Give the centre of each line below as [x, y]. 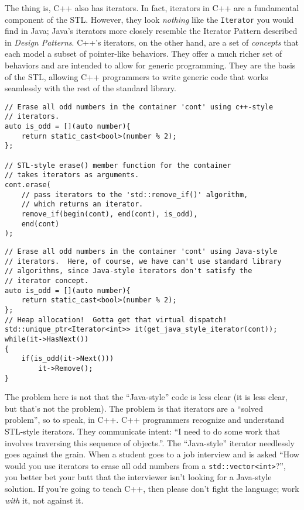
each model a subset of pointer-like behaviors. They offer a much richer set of [144, 54]
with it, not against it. [44, 500]
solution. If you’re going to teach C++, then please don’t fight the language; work [152, 488]
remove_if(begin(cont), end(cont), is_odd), [110, 214]
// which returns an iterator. [82, 204]
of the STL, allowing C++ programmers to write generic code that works [136, 76]
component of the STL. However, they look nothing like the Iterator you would [149, 19]
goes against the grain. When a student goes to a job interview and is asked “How [152, 454]
